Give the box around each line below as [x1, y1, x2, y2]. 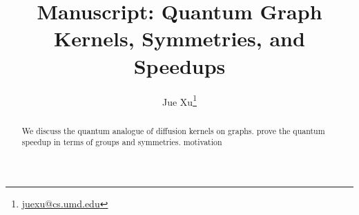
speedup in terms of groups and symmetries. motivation [21, 136, 222, 148]
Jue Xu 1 [162, 92, 197, 109]
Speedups [133, 51, 226, 80]
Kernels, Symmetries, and [54, 24, 305, 53]
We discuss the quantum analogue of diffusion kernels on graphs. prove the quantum [21, 124, 325, 136]
